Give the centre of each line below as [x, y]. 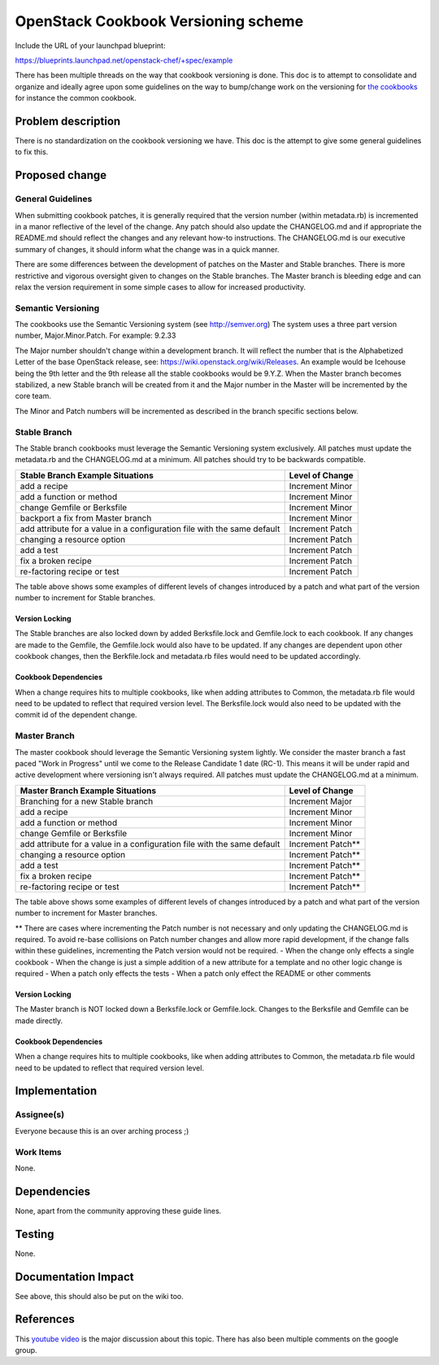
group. [26, 1350]
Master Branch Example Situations [88, 791]
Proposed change [61, 175]
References [45, 1319]
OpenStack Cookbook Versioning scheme [159, 21]
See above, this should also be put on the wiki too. [100, 1296]
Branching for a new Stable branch [87, 801]
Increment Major [321, 801]
